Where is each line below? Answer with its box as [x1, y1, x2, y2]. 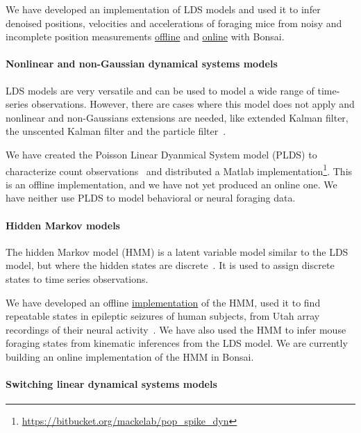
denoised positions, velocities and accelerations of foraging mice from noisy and [6, 15, 342, 30]
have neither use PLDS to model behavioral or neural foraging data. [6, 190, 296, 205]
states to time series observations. [6, 271, 149, 286]
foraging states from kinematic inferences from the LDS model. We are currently [6, 336, 348, 350]
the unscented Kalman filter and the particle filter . [6, 124, 226, 138]
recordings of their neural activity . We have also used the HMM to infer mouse [6, 322, 346, 336]
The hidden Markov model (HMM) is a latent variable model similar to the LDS [6, 244, 349, 259]
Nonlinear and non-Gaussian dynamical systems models [6, 56, 278, 71]
